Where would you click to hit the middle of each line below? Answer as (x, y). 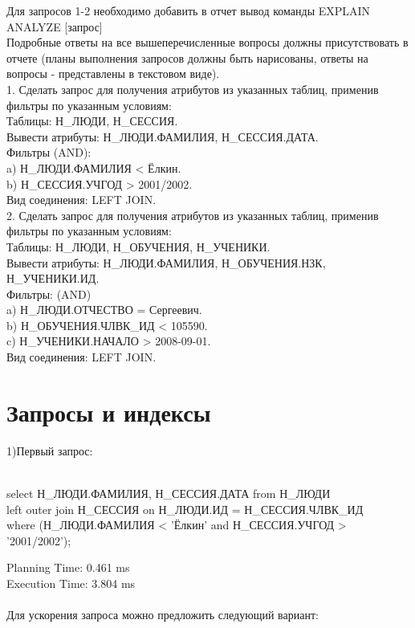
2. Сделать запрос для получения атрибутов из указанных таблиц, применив (193, 215)
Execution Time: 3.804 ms (71, 583)
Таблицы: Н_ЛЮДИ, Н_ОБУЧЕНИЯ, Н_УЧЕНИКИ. (138, 246)
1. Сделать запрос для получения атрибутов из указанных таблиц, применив (193, 89)
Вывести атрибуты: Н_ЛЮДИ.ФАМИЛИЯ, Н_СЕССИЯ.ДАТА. (163, 136)
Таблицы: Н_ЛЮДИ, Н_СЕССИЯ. (92, 121)
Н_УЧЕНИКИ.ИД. (53, 278)
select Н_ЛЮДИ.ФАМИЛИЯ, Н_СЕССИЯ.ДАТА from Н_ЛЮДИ (169, 493)
